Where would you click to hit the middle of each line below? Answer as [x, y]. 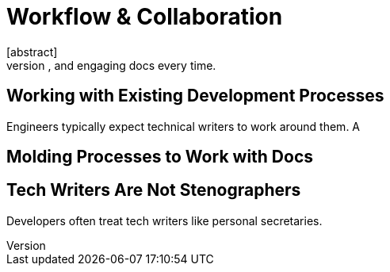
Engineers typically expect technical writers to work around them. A [184, 126]
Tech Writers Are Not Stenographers [154, 190]
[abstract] [32, 52]
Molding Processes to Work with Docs [160, 157]
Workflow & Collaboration [145, 17]
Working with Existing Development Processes [195, 96]
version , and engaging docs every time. [111, 65]
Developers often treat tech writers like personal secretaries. [164, 220]
